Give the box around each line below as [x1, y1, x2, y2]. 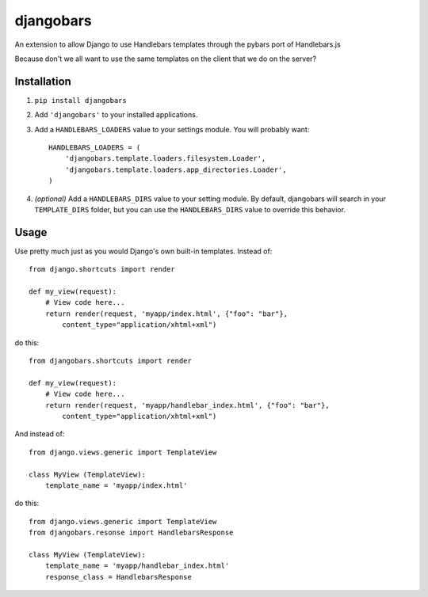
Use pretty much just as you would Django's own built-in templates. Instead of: [14, 246, 273, 256]
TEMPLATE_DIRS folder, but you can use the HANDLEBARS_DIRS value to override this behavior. [34, 204, 346, 214]
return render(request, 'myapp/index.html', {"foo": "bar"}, [44, 309, 289, 318]
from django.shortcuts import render [29, 265, 176, 274]
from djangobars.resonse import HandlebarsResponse [29, 528, 234, 538]
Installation [14, 74, 71, 88]
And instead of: [14, 429, 65, 439]
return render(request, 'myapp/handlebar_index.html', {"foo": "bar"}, [44, 401, 330, 409]
